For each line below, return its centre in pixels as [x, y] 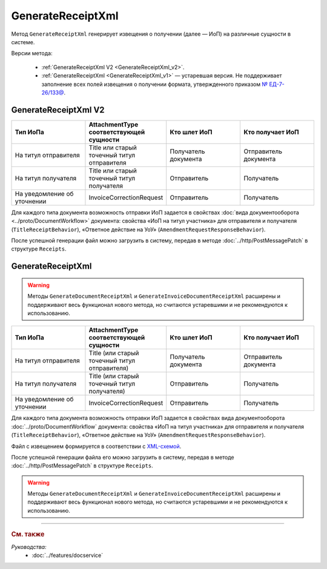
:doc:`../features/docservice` [68, 555]
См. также [28, 534]
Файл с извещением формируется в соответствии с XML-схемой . [96, 446]
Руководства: [29, 547]
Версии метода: [32, 53]
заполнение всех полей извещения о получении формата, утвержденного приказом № [155, 84]
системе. [23, 42]
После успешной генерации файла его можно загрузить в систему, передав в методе [123, 457]
